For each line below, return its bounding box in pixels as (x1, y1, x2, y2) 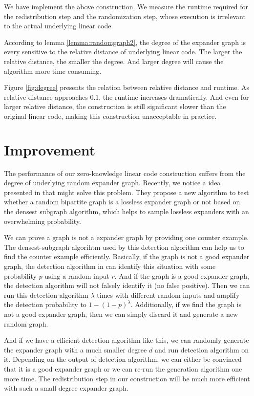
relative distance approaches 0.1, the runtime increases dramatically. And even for (4, 91, 249, 102)
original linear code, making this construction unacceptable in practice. (4, 110, 217, 121)
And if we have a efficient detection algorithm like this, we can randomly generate (4, 335, 249, 345)
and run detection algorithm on (154, 344, 249, 354)
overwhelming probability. (4, 216, 82, 226)
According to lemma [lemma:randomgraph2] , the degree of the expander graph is (4, 37, 246, 47)
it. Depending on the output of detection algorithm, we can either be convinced (4, 354, 242, 364)
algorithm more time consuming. (4, 66, 102, 76)
